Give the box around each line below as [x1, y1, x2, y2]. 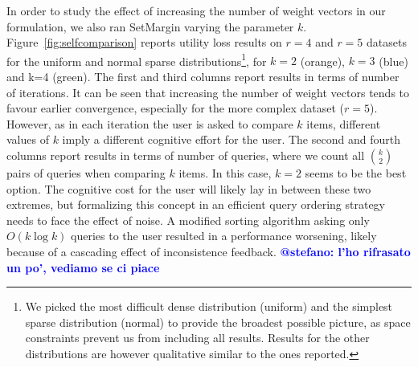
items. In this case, [178, 165, 272, 181]
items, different [306, 115, 381, 132]
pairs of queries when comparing [6, 165, 166, 181]
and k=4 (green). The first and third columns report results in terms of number [6, 68, 400, 85]
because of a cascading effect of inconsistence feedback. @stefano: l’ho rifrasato [6, 243, 411, 259]
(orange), [300, 52, 345, 69]
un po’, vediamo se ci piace [6, 259, 160, 275]
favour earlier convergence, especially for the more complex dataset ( [6, 100, 344, 116]
